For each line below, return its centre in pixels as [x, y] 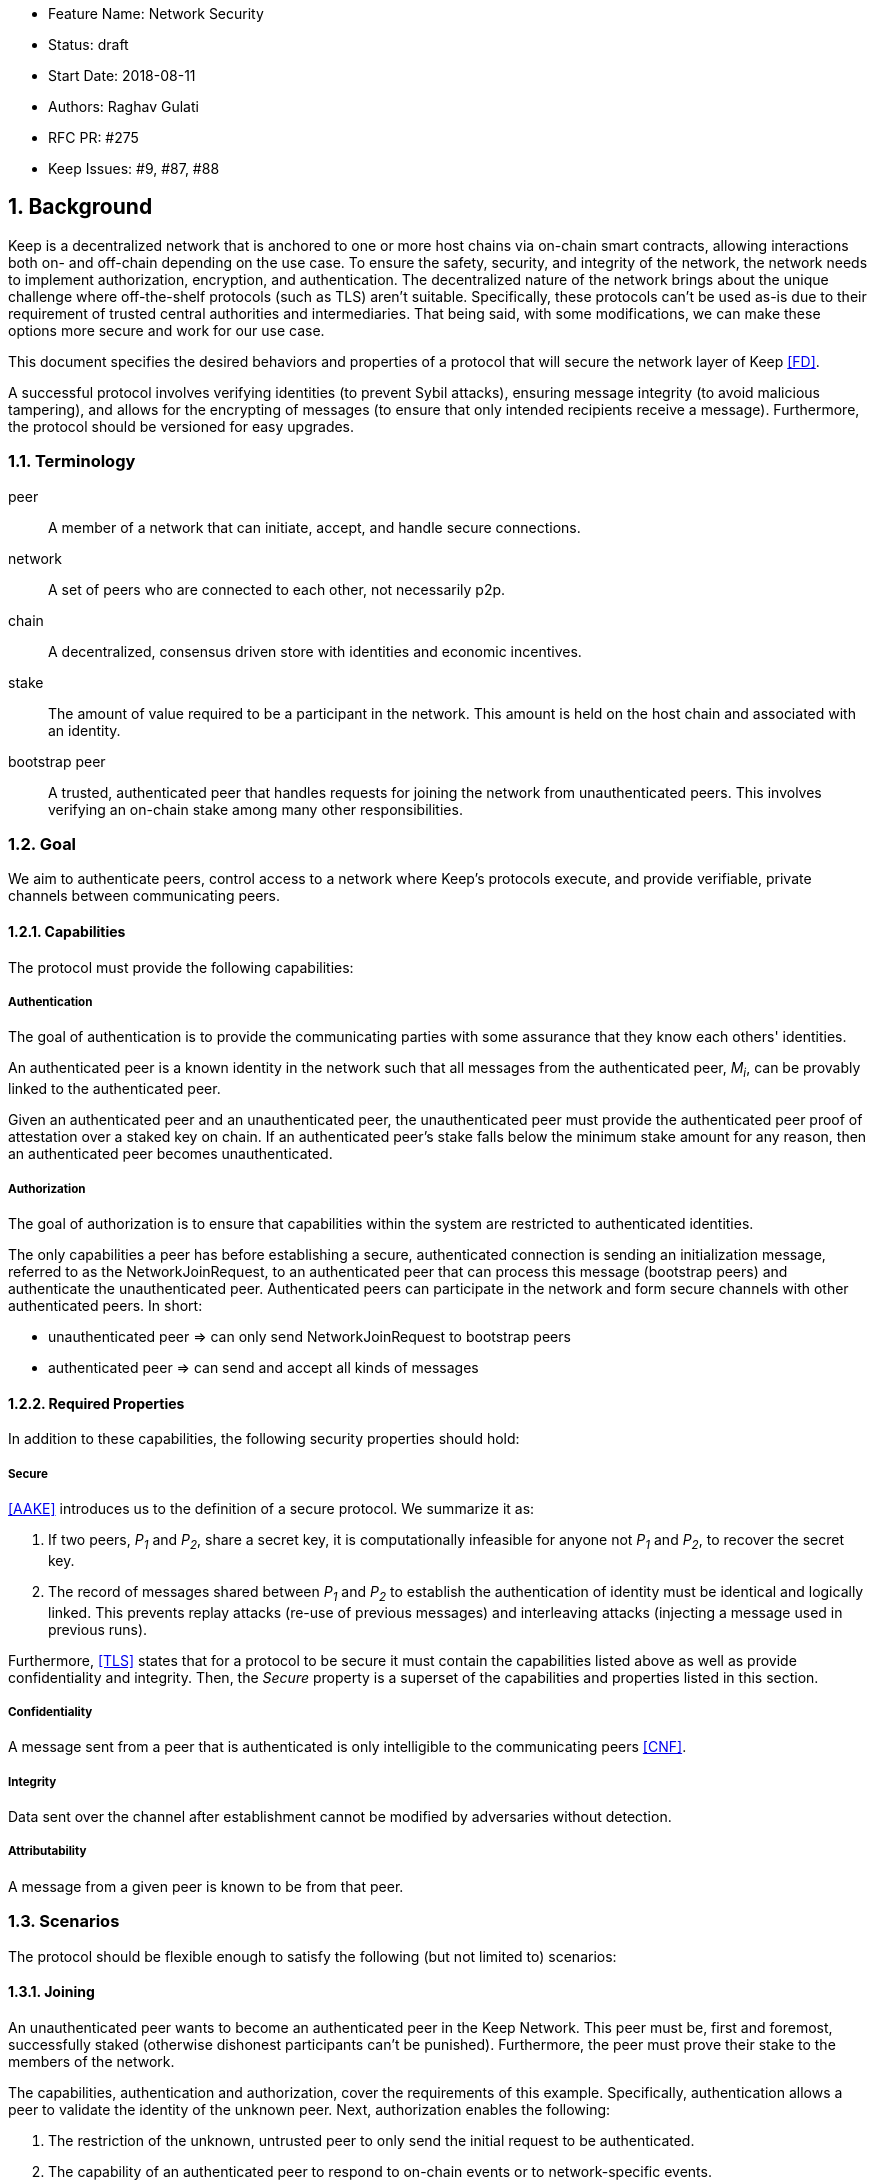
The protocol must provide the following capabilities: [181, 967]
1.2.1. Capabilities [67, 931]
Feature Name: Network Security [156, 13]
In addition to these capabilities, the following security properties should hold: [264, 1439]
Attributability [47, 1851]
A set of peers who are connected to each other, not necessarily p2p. [277, 589]
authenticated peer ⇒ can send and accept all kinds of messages [263, 1367]
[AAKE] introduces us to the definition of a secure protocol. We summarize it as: [271, 1508]
